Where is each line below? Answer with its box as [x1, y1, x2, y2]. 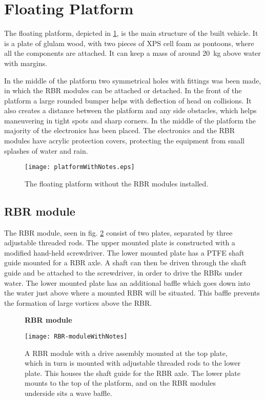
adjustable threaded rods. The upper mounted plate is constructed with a [4, 237, 235, 248]
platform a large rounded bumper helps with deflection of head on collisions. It [4, 95, 252, 106]
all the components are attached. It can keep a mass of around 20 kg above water [4, 48, 261, 58]
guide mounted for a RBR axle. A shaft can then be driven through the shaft [4, 257, 247, 268]
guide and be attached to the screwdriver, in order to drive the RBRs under [4, 267, 242, 278]
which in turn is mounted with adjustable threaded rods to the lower [25, 357, 241, 368]
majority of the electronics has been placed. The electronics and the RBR [4, 125, 235, 136]
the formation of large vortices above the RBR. [4, 297, 152, 308]
